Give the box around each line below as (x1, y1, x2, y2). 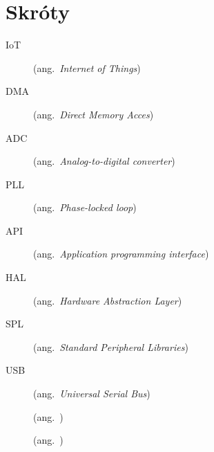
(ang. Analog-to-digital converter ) (33, 154, 175, 168)
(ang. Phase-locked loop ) (33, 200, 137, 215)
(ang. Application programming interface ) (33, 246, 209, 261)
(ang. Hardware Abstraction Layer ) (33, 293, 182, 307)
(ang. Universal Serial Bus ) (33, 386, 150, 401)
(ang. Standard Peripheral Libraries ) (33, 339, 188, 354)
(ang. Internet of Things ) (33, 60, 141, 75)
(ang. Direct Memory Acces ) (33, 107, 154, 121)
